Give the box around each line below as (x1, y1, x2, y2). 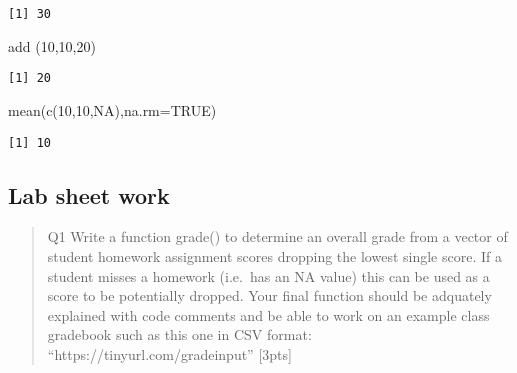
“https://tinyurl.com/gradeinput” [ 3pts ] (47, 343, 292, 364)
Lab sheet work (8, 179, 170, 210)
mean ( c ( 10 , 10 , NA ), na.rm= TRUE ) (8, 99, 217, 120)
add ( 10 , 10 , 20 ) (8, 35, 96, 56)
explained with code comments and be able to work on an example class (47, 304, 490, 325)
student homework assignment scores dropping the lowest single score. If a (47, 245, 502, 266)
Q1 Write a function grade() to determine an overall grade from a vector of (47, 226, 508, 247)
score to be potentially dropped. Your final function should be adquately (47, 285, 492, 306)
